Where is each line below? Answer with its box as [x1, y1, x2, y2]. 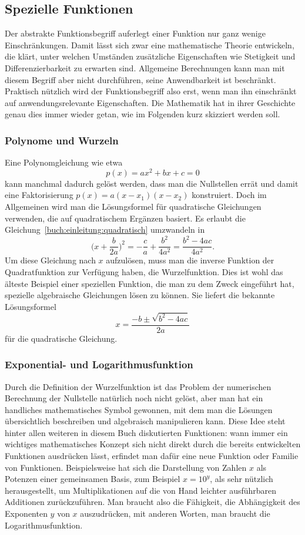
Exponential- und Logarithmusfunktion [5, 357, 193, 372]
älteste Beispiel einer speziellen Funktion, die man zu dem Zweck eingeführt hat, [5, 277, 294, 289]
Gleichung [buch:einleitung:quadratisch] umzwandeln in [5, 223, 205, 236]
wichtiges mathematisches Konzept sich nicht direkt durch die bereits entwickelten [5, 438, 301, 450]
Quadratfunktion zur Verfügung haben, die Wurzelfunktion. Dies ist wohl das [5, 265, 283, 278]
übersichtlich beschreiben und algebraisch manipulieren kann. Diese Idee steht [5, 415, 286, 427]
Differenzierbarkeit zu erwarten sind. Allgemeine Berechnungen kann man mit [5, 61, 285, 74]
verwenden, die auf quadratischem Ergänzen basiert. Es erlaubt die [5, 212, 246, 224]
